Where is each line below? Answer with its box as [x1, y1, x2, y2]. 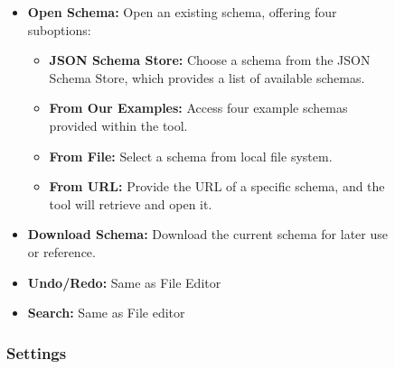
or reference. [27, 242, 96, 261]
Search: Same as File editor [27, 303, 185, 322]
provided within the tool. [49, 115, 188, 134]
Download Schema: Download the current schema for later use [27, 225, 388, 244]
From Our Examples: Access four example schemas [49, 98, 348, 117]
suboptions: [27, 20, 91, 39]
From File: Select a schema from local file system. [49, 146, 333, 165]
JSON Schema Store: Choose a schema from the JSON [49, 51, 371, 69]
